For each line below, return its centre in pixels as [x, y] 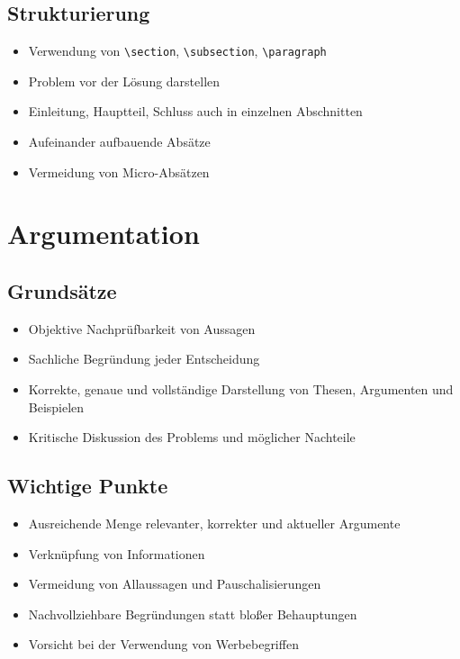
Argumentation [104, 234]
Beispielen [56, 406]
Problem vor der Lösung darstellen [124, 81]
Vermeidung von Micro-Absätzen [119, 172]
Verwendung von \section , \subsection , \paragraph [177, 51]
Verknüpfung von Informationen [117, 553]
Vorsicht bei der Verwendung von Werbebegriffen [163, 644]
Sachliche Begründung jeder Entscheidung [144, 359]
